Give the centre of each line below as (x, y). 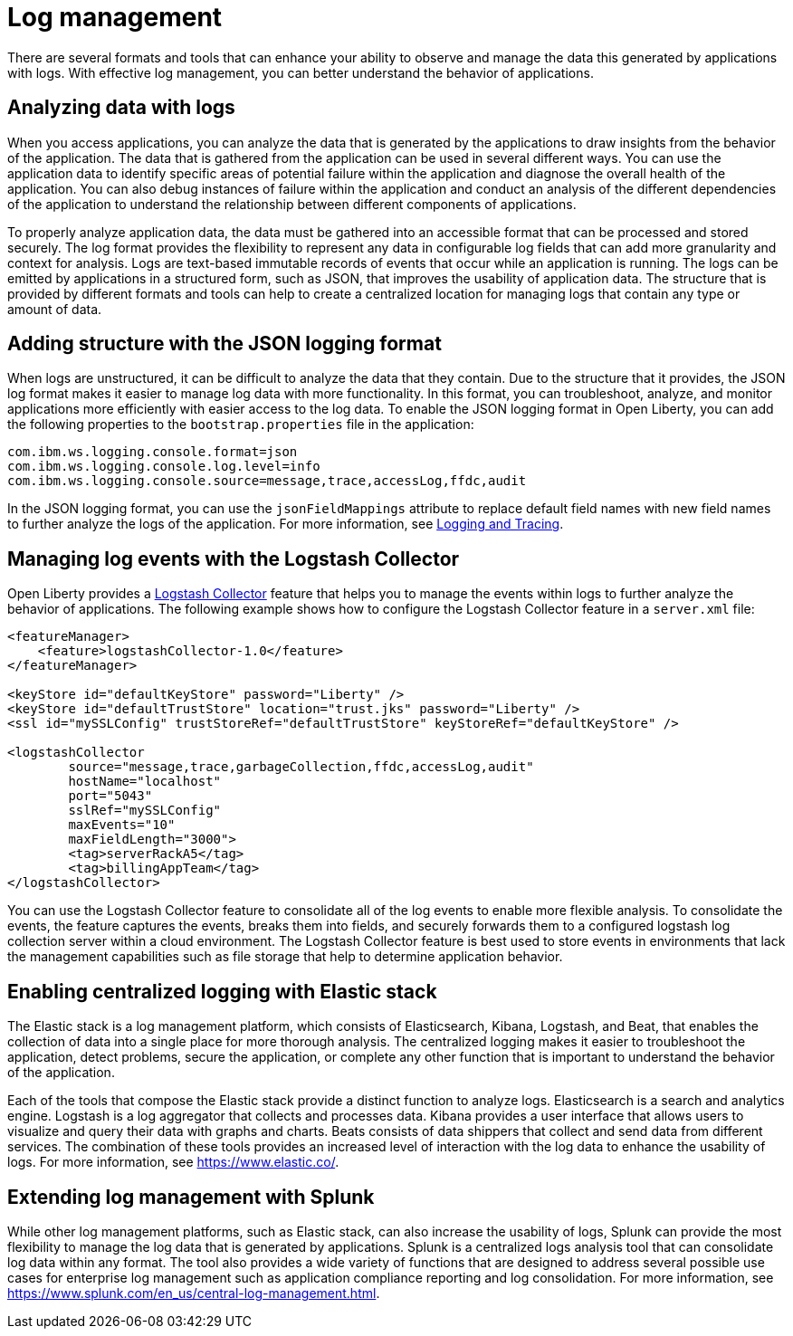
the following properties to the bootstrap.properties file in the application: (241, 425)
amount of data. (55, 309)
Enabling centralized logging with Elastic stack (222, 991)
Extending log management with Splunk (191, 1197)
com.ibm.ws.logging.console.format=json (153, 452)
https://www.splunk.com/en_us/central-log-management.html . (194, 1293)
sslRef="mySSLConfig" (145, 811)
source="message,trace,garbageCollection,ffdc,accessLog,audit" (301, 767)
